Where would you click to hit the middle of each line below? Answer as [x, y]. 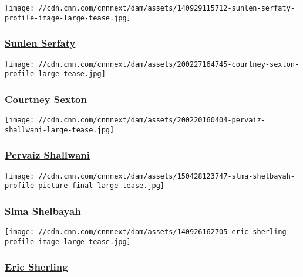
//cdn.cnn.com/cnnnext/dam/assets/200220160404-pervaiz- [152, 120]
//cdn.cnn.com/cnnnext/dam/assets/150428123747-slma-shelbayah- [166, 176]
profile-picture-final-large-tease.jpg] [85, 186]
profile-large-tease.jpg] [55, 74]
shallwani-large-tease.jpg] [60, 130]
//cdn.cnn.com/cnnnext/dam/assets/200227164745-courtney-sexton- [169, 64]
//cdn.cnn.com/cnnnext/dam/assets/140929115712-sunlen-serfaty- [166, 8]
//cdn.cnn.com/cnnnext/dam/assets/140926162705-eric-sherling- [164, 232]
